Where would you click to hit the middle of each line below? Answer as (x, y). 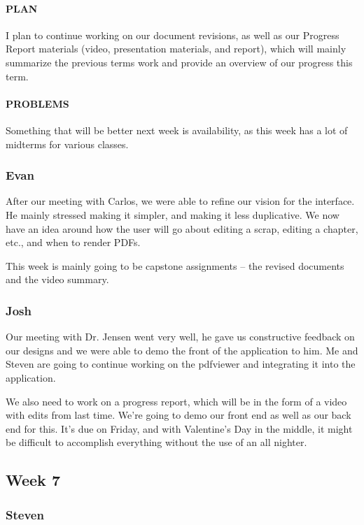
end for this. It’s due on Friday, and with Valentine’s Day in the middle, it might (179, 428)
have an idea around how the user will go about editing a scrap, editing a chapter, (182, 228)
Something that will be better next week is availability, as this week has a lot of (177, 130)
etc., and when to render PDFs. (73, 242)
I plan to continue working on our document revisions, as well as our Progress (173, 35)
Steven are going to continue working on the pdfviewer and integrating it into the (181, 364)
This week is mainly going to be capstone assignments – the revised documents (175, 265)
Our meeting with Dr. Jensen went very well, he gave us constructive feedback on (180, 337)
